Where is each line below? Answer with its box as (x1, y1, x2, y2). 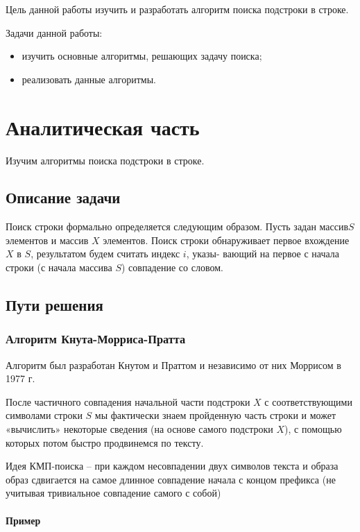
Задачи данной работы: (6, 25, 103, 40)
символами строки (6, 408, 83, 422)
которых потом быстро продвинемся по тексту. (6, 435, 204, 449)
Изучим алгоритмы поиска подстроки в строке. (6, 153, 205, 167)
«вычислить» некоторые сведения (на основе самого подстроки (6, 422, 273, 436)
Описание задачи (6, 187, 121, 208)
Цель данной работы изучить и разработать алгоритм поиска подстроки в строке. (6, 2, 349, 16)
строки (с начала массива (6, 260, 112, 275)
